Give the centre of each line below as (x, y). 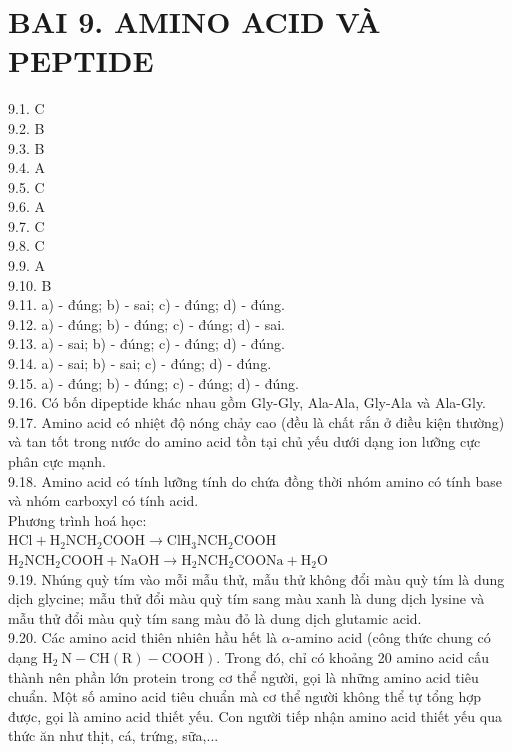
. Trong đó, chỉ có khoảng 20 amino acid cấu (352, 656)
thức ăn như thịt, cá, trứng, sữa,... (113, 735)
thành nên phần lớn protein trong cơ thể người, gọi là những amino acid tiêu (243, 676)
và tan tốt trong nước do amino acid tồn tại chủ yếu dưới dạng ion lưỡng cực (244, 441)
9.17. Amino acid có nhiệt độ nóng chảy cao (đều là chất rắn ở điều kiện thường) (256, 421)
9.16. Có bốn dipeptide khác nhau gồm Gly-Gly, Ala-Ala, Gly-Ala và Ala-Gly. (247, 402)
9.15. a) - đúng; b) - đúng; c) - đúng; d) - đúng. (153, 382)
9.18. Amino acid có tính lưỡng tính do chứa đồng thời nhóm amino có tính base (255, 480)
